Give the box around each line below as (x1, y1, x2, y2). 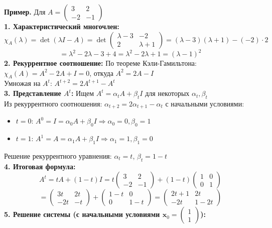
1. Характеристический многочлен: (4, 21, 119, 31)
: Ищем (71, 88, 94, 98)
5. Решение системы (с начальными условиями (4, 209, 160, 219)
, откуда (89, 67, 113, 78)
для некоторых (145, 88, 190, 98)
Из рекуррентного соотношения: (4, 98, 102, 108)
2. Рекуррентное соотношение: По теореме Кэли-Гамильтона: (4, 58, 197, 68)
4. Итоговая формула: (4, 161, 76, 171)
